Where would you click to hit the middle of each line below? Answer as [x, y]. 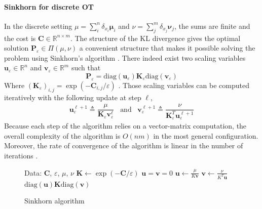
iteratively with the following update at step [73, 97]
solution [16, 48]
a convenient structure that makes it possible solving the [167, 48]
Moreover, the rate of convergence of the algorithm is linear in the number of [124, 145]
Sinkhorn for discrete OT [49, 6]
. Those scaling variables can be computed [184, 85]
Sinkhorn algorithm [54, 201]
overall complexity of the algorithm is [62, 135]
